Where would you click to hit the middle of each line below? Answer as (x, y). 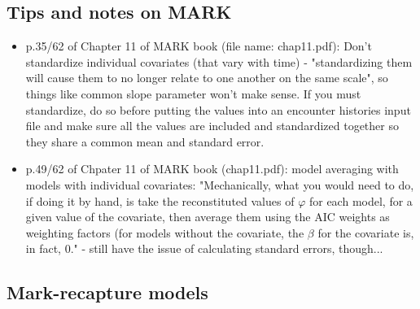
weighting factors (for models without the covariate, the (165, 232)
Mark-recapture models (107, 292)
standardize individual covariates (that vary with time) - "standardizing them (219, 61)
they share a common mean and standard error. (145, 141)
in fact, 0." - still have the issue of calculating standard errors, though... (204, 248)
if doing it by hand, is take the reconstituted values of (160, 200)
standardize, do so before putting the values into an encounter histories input (218, 109)
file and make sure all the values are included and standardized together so (212, 126)
